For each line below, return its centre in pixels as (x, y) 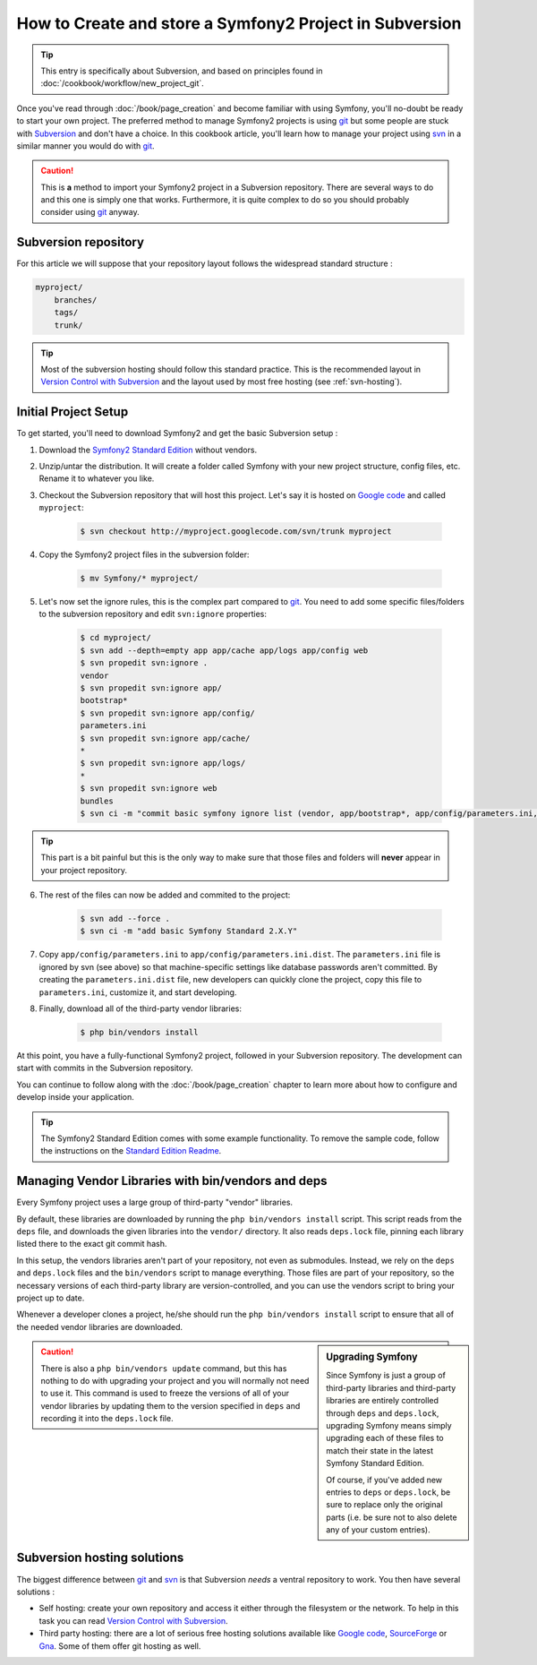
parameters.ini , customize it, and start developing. (138, 992)
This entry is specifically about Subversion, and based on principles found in (182, 71)
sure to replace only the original (384, 1505)
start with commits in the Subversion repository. (105, 1068)
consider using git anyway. (90, 212)
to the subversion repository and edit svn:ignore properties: (153, 614)
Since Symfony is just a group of (386, 1376)
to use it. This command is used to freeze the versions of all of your (165, 1394)
